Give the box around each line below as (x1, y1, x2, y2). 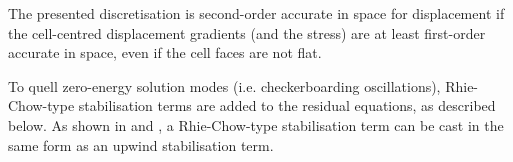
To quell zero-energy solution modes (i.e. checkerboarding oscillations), (8, 75, 441, 96)
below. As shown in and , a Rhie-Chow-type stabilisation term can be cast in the (8, 114, 504, 135)
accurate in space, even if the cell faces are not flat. (8, 42, 322, 63)
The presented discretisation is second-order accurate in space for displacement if (8, 3, 505, 23)
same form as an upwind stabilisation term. (8, 134, 274, 155)
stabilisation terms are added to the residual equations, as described (78, 95, 496, 116)
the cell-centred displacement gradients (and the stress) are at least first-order (8, 22, 486, 43)
